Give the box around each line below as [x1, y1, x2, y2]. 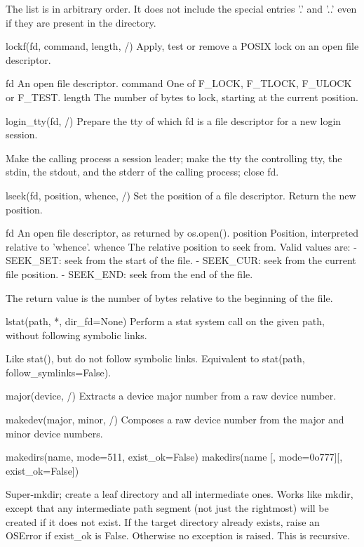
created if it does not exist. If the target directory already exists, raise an [6, 514, 320, 529]
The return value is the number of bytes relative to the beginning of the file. [6, 290, 333, 305]
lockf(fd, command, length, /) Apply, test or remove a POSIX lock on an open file [6, 39, 359, 53]
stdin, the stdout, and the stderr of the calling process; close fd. [6, 164, 279, 179]
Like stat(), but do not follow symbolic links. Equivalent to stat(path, [6, 351, 305, 366]
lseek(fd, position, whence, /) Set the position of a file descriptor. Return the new [6, 187, 356, 202]
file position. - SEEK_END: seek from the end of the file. [6, 266, 253, 281]
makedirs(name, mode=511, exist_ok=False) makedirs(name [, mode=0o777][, [6, 449, 343, 464]
